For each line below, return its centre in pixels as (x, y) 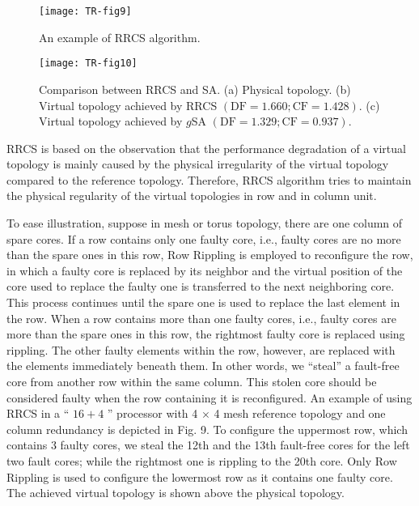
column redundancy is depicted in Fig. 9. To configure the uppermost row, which (207, 429)
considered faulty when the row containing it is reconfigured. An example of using (209, 397)
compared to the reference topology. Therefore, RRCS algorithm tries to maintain (209, 179)
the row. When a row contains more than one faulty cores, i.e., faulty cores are (201, 318)
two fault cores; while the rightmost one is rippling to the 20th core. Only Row (202, 460)
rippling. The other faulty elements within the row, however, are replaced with (201, 349)
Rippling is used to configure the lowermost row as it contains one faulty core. (200, 476)
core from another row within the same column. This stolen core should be (192, 381)
